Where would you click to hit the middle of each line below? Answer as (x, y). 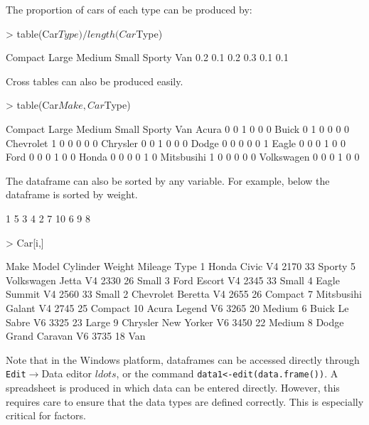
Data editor (67, 373)
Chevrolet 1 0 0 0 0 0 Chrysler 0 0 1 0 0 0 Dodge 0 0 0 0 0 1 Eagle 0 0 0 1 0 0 (176, 142)
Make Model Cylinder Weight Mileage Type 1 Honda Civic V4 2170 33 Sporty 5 (181, 266)
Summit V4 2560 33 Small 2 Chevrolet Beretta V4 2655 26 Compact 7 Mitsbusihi (184, 294)
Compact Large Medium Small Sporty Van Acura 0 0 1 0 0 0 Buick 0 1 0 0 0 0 (178, 128)
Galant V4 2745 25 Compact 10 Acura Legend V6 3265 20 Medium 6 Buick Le (177, 307)
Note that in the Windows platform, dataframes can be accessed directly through (183, 359)
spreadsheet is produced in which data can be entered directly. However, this (173, 387)
